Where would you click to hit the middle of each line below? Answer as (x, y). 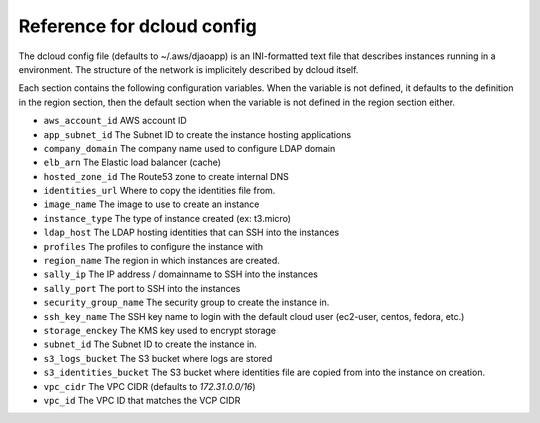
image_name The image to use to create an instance (151, 204)
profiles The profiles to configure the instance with (153, 246)
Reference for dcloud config (137, 26)
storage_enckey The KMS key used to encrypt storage (160, 330)
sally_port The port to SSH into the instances (142, 288)
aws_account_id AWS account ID (115, 121)
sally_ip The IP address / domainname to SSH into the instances (181, 274)
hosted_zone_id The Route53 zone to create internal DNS (166, 176)
